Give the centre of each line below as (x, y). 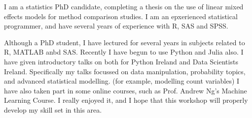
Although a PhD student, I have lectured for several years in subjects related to (125, 42)
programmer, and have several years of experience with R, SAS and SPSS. (116, 26)
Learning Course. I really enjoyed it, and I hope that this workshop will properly (126, 100)
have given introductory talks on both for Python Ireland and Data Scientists (121, 61)
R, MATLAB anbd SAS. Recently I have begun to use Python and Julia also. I (124, 52)
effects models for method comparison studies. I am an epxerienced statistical (121, 16)
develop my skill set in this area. (53, 109)
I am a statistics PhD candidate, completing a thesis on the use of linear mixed (124, 6)
